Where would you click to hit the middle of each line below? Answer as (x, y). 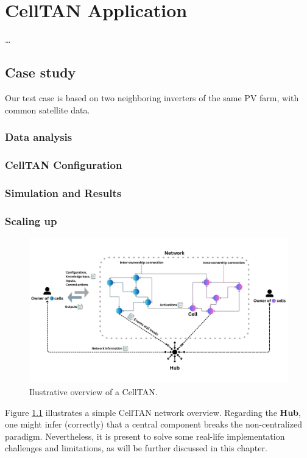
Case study (41, 72)
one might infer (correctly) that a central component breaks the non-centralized (153, 424)
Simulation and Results (63, 192)
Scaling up (31, 220)
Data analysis (39, 137)
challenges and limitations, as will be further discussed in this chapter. (136, 448)
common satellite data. (48, 109)
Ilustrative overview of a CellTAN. (94, 391)
